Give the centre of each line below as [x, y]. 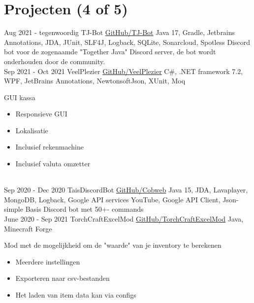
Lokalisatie [32, 130]
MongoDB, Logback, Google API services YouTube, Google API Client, [112, 199]
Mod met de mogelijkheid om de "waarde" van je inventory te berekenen [113, 245]
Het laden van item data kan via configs [76, 295]
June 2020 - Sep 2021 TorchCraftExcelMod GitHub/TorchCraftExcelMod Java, [124, 219]
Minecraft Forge [28, 228]
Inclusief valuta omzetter [53, 164]
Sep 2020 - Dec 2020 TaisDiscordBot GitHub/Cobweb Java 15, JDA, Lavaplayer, [126, 190]
